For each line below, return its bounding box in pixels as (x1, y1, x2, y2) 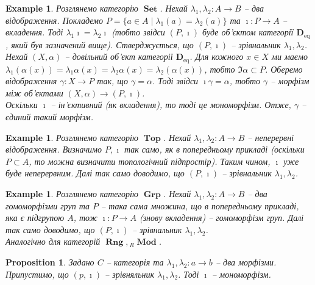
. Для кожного (189, 50, 244, 63)
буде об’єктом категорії (202, 26, 294, 38)
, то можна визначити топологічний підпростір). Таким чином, (29, 154, 271, 167)
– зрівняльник (105, 267, 155, 280)
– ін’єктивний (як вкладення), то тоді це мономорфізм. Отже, (51, 98, 291, 111)
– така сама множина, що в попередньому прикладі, (101, 199, 299, 212)
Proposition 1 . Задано (5, 256, 94, 268)
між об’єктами (5, 86, 63, 99)
